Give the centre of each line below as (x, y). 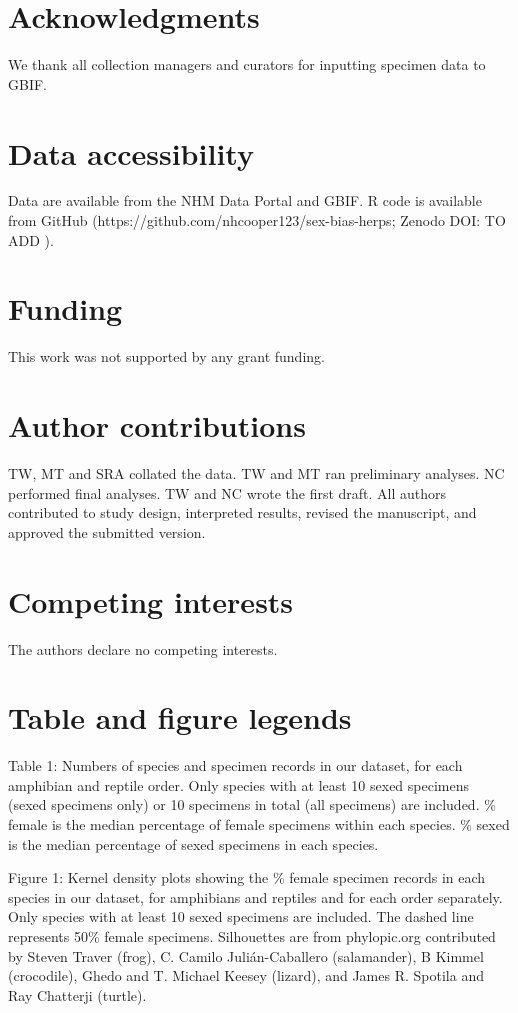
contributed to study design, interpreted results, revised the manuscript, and (242, 512)
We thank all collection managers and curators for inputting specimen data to (247, 64)
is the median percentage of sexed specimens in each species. (193, 843)
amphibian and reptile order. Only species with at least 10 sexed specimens (239, 784)
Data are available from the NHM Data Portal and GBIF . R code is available (245, 200)
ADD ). (31, 239)
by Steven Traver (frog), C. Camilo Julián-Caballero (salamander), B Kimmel (246, 955)
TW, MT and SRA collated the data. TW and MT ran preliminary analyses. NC (256, 473)
